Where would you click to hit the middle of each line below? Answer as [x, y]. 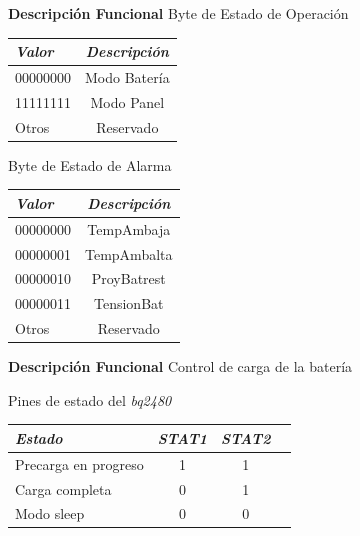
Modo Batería [127, 76]
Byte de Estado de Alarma [90, 164]
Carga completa [63, 488]
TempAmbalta [129, 253]
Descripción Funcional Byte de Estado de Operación [178, 13]
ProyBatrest [128, 278]
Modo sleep [50, 513]
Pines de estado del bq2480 [90, 399]
